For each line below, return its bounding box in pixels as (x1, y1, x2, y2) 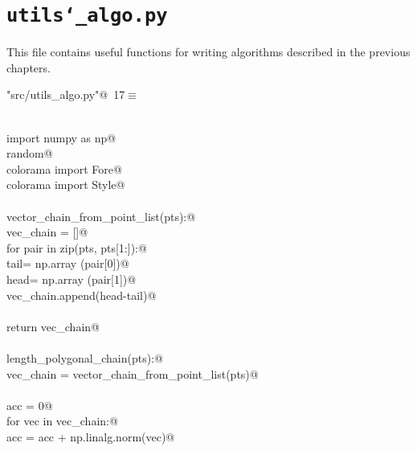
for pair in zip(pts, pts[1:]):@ (6, 239, 147, 256)
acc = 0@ (6, 396, 53, 413)
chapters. (6, 59, 51, 76)
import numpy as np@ (6, 129, 117, 146)
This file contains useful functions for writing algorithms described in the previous (6, 43, 411, 60)
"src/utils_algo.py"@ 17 (6, 86, 125, 103)
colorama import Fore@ (6, 160, 122, 177)
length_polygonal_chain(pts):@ (6, 349, 163, 366)
